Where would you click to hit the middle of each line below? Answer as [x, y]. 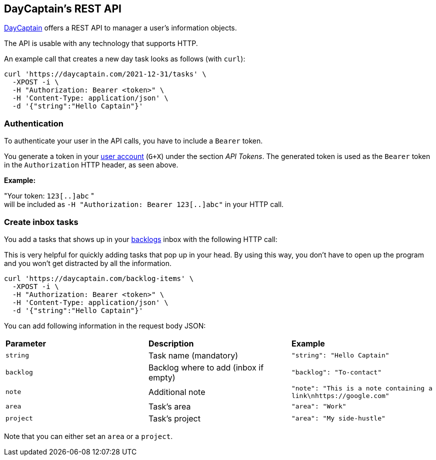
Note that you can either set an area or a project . [88, 436]
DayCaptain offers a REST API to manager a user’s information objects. [120, 28]
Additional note [177, 392]
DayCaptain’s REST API [63, 9]
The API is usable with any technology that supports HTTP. [101, 43]
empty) [162, 377]
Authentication [34, 123]
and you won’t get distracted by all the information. [88, 263]
